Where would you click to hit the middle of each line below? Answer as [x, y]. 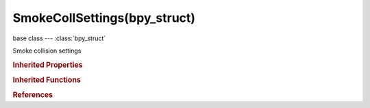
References [33, 95]
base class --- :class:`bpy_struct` [59, 38]
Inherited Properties [48, 65]
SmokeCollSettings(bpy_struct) [104, 18]
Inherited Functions [47, 80]
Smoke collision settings [47, 51]
